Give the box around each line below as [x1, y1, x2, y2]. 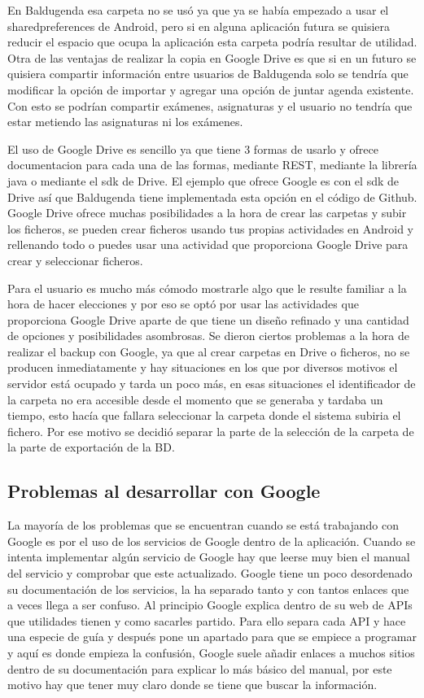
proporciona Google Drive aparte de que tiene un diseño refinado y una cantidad [7, 311, 409, 328]
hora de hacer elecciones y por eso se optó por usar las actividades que [7, 295, 359, 312]
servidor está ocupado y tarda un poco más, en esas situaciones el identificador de [7, 375, 416, 392]
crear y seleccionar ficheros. [7, 251, 143, 268]
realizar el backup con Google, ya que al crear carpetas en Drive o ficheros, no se [7, 342, 410, 360]
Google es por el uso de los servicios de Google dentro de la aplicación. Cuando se [7, 532, 416, 549]
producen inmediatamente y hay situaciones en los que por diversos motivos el [7, 359, 398, 376]
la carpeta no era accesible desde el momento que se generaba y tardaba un [7, 390, 383, 408]
